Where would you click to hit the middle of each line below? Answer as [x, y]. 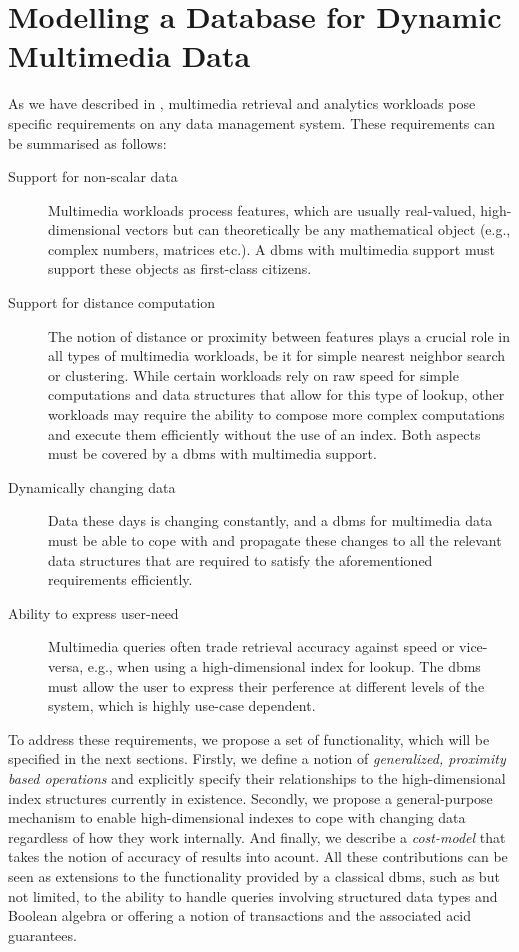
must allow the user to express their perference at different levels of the [266, 685]
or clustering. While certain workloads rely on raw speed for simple [253, 374]
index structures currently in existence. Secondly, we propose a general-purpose [250, 797]
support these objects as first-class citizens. [180, 268]
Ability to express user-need [93, 612]
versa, [66, 665]
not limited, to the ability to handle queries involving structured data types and [253, 895]
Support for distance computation [112, 302]
